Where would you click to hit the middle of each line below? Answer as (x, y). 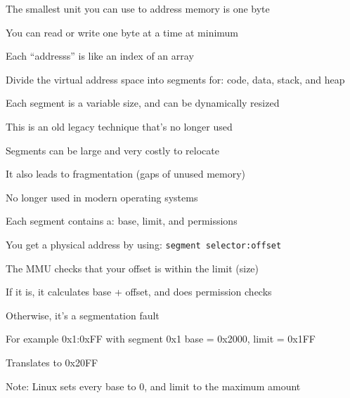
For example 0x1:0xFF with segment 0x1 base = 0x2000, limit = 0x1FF (161, 339)
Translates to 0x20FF (52, 362)
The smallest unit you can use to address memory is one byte (138, 8)
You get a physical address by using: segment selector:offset (144, 244)
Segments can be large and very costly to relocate (112, 150)
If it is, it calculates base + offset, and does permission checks (139, 292)
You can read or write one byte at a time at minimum (122, 32)
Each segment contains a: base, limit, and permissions (122, 221)
